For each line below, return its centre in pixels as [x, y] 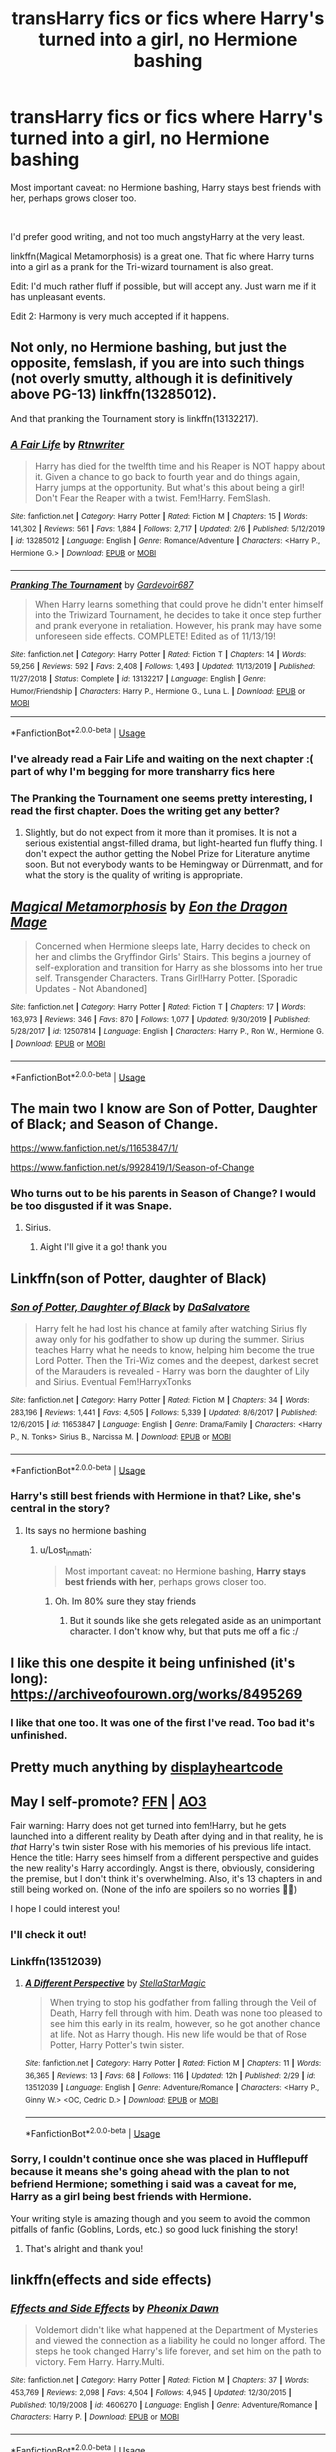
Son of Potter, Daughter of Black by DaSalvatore [130, 1307]
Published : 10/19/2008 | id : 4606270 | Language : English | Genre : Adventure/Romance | [164, 2405]
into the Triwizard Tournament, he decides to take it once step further [178, 614]
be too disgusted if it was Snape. [91, 1205]
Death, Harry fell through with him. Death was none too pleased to [186, 2013]
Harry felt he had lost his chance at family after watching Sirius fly [171, 1329]
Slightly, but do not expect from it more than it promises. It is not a [161, 833]
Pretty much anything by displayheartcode [146, 1767]
